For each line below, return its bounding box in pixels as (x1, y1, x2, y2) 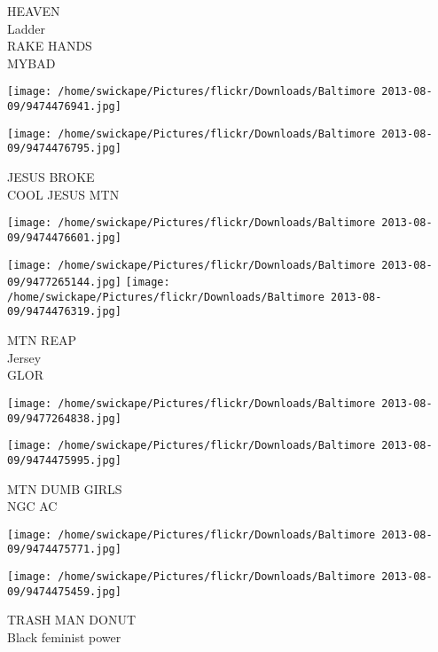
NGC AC (7, 497, 58, 515)
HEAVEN (7, 2, 60, 20)
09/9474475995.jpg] (7, 453, 121, 467)
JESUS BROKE (7, 168, 95, 185)
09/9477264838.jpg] (7, 412, 121, 425)
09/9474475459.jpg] (7, 585, 121, 598)
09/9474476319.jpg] (7, 305, 121, 318)
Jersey (7, 348, 42, 366)
